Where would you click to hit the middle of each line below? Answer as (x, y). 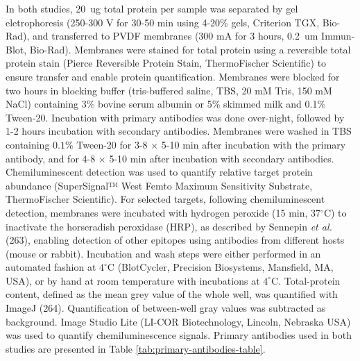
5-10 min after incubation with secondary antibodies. (222, 158)
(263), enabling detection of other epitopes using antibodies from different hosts (175, 240)
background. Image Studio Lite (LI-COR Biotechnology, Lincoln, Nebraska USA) (178, 321)
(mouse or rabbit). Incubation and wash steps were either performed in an (163, 253)
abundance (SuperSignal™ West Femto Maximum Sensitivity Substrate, (159, 185)
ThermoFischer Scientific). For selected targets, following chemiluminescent (165, 199)
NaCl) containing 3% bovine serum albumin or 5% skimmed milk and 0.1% (166, 104)
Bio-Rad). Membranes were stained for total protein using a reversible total (190, 49)
